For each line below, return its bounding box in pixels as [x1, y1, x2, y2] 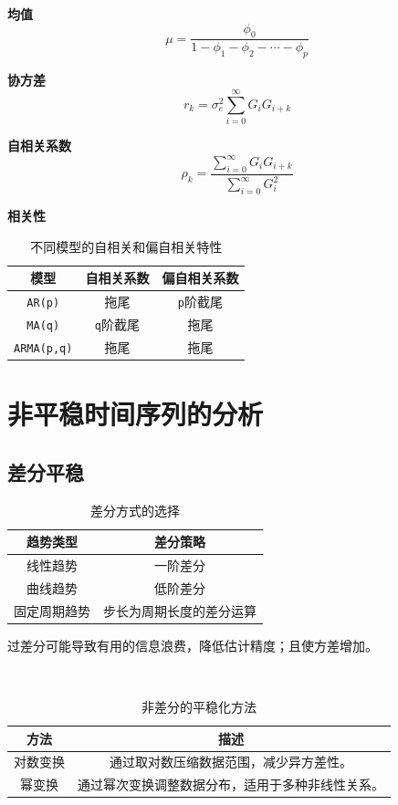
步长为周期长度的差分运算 [103, 601, 257, 620]
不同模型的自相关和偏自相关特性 [30, 236, 223, 256]
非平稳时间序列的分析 [7, 395, 264, 433]
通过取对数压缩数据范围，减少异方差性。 [110, 752, 352, 771]
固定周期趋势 [14, 601, 90, 620]
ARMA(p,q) [14, 341, 73, 355]
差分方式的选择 [90, 500, 180, 519]
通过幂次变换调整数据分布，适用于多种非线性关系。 [78, 775, 384, 794]
